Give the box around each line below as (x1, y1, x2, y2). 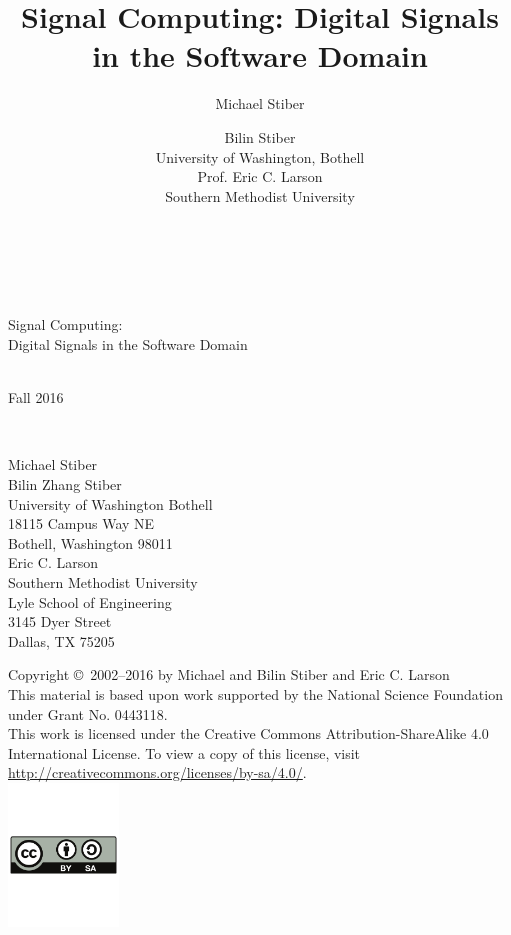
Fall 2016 (8, 387, 64, 408)
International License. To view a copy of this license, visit (8, 742, 361, 763)
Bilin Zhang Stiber (8, 474, 122, 495)
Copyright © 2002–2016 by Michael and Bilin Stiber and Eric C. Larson (8, 664, 450, 685)
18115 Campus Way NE (8, 513, 155, 534)
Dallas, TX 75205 (8, 630, 115, 651)
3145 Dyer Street (8, 611, 112, 632)
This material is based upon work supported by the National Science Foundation (8, 683, 503, 704)
